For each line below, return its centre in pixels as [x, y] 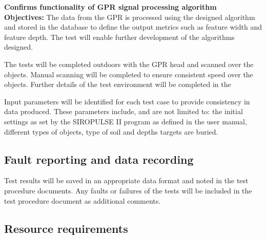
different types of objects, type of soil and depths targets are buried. [111, 131]
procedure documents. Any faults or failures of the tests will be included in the [128, 190]
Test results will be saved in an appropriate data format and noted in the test [126, 180]
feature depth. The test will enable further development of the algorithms [119, 37]
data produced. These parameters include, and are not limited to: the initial [124, 111]
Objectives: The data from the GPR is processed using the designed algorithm [130, 17]
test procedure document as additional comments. [83, 200]
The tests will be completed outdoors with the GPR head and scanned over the [129, 64]
